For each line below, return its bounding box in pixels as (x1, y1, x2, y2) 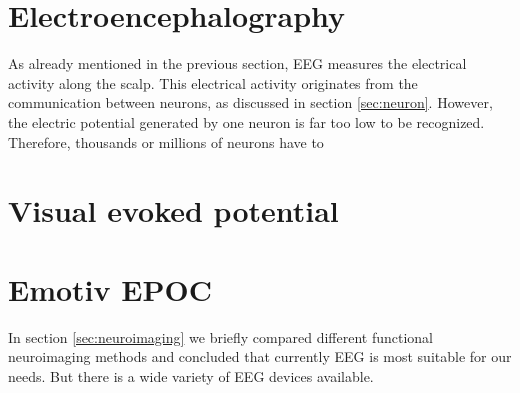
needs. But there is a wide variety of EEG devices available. (8, 365, 374, 386)
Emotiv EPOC (8, 268, 212, 309)
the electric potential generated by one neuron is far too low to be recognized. (8, 111, 485, 132)
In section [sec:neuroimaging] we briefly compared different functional (8, 326, 433, 347)
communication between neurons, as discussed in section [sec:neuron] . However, (8, 92, 493, 113)
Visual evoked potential (8, 190, 339, 231)
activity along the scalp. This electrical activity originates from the (8, 72, 418, 93)
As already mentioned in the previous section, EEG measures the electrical (8, 53, 467, 74)
